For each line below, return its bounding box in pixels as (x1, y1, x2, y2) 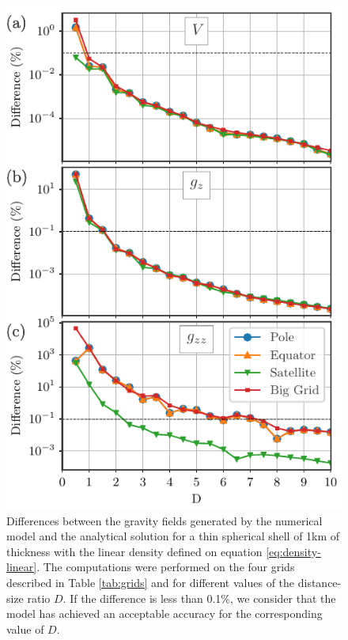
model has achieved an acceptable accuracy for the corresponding (6, 605, 323, 622)
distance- (297, 574, 342, 590)
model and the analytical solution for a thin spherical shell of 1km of (6, 528, 340, 544)
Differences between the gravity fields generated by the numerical (6, 512, 323, 528)
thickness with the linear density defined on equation (6, 543, 263, 559)
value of (6, 620, 44, 637)
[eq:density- (266, 543, 321, 559)
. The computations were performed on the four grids (36, 559, 295, 575)
